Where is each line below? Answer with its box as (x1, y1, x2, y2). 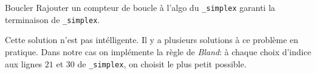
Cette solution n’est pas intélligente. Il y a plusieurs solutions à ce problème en (5, 33, 298, 46)
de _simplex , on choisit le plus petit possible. (77, 57, 247, 70)
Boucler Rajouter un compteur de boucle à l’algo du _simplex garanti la (5, 1, 275, 13)
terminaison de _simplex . (5, 13, 100, 25)
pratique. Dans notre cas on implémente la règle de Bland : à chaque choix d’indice (5, 45, 311, 58)
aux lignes (5, 57, 43, 70)
